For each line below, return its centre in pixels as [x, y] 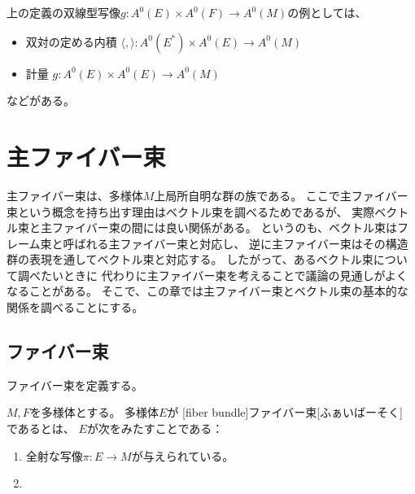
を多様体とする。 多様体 [94, 412]
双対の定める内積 [71, 41]
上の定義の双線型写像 [63, 12]
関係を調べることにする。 [75, 307]
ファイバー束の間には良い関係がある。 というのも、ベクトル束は [224, 227]
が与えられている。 [183, 455]
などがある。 [41, 101]
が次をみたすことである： [155, 428]
